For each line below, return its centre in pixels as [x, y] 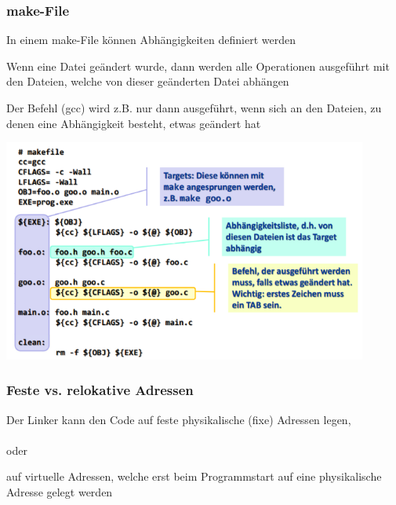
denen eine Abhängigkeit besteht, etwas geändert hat [134, 123]
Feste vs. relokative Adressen [100, 390]
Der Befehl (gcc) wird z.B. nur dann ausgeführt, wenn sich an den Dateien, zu [194, 108]
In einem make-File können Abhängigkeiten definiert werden [151, 40]
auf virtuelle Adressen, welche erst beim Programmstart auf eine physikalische [194, 476]
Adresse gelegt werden [60, 492]
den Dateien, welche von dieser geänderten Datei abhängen [148, 81]
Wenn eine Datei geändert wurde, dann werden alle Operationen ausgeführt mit [198, 66]
